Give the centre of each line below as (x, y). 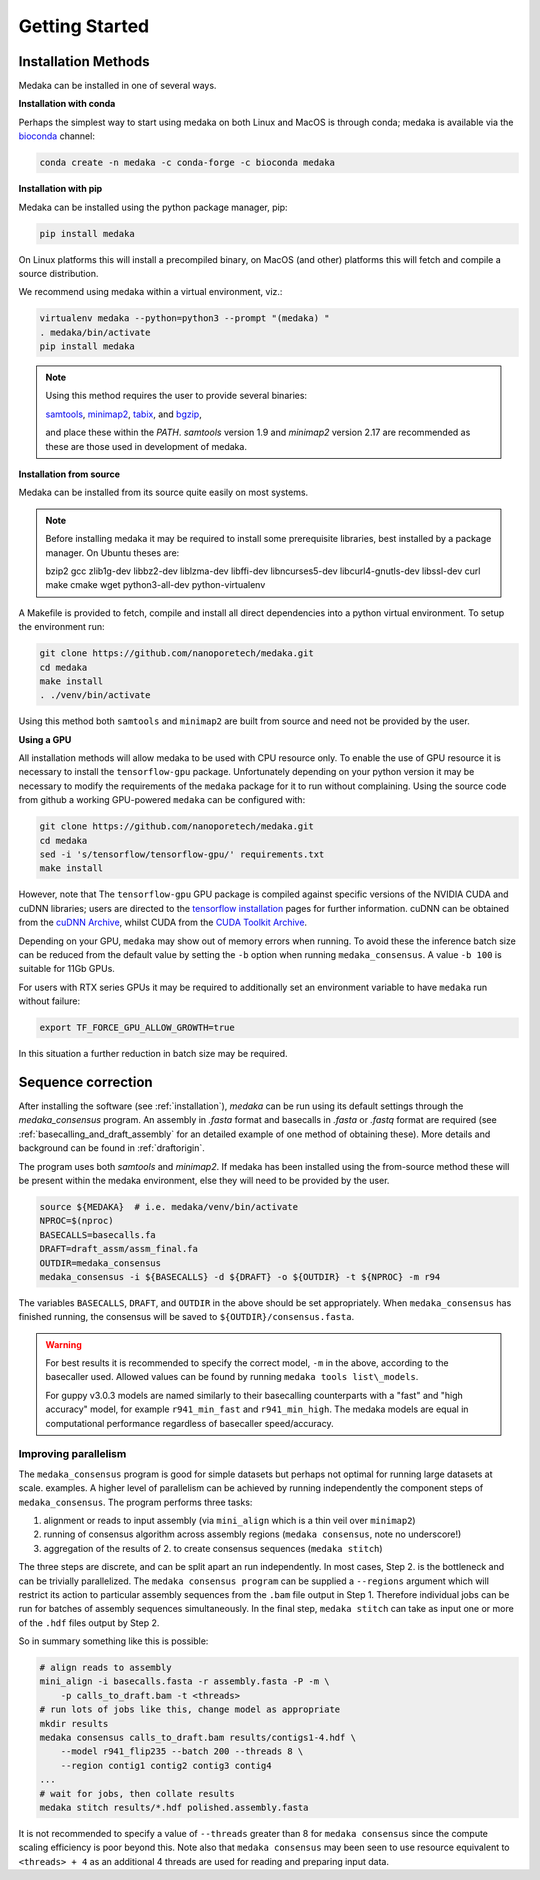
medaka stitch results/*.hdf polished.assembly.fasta (174, 1807)
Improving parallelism (72, 1454)
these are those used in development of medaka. (146, 446)
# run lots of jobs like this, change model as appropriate (190, 1709)
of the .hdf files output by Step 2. (89, 1622)
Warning (63, 1344)
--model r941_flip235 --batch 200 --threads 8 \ (182, 1751)
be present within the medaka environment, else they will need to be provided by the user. (204, 1180)
